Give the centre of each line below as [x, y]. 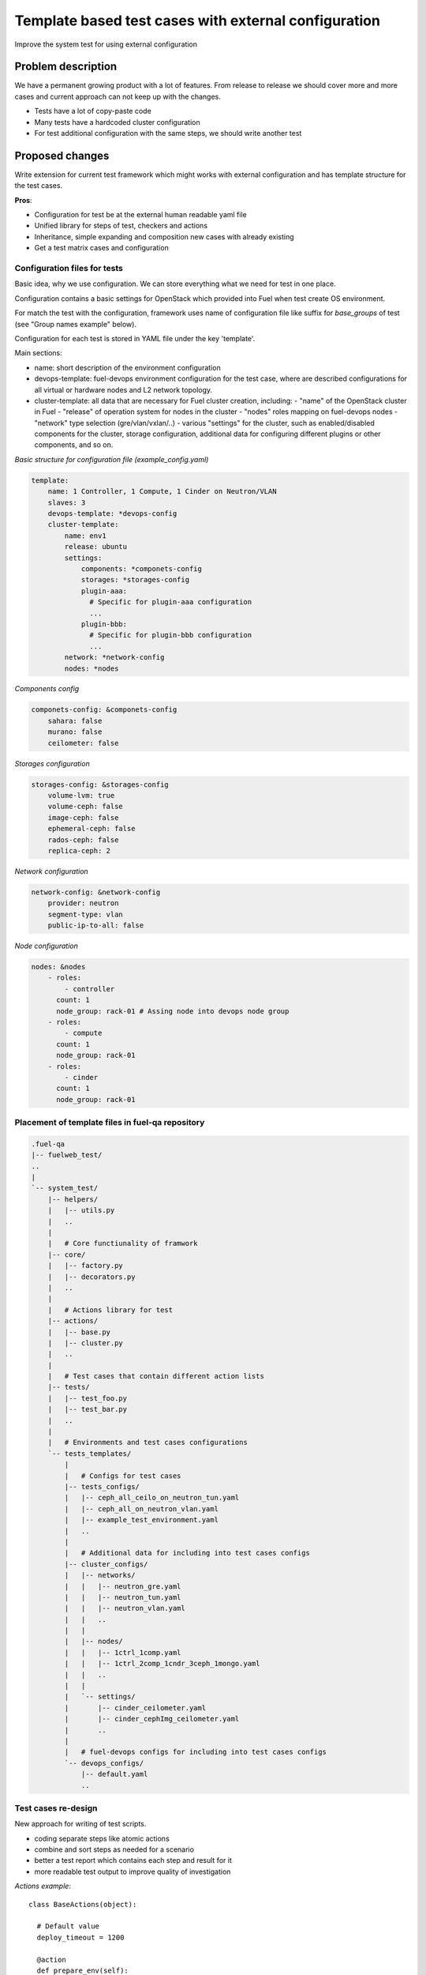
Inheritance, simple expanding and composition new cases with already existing [164, 236]
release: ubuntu [96, 547]
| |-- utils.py [81, 1210]
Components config [47, 689]
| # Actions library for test [110, 1310]
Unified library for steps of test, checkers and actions [121, 226]
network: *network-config [114, 657]
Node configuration [47, 946]
